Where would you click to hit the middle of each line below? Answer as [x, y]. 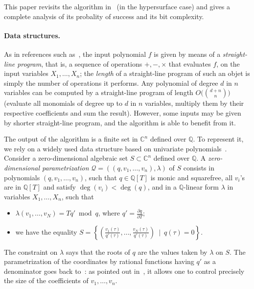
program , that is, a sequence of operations [80, 63]
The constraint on [31, 252]
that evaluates [190, 63]
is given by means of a [187, 54]
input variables [26, 73]
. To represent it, [218, 139]
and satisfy [59, 187]
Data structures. [32, 35]
